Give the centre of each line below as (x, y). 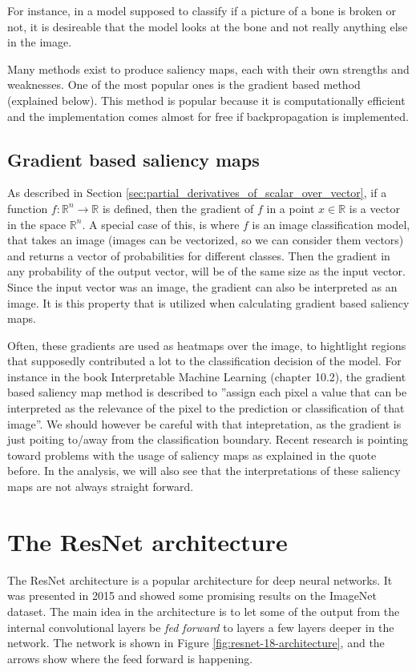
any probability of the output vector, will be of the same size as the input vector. (206, 271)
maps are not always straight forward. (101, 487)
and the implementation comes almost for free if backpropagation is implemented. (208, 116)
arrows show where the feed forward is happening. (130, 658)
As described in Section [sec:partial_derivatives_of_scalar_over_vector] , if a (197, 193)
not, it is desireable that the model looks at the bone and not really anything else (208, 26)
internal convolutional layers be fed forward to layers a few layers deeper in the (201, 627)
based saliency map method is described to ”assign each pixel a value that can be (207, 392)
